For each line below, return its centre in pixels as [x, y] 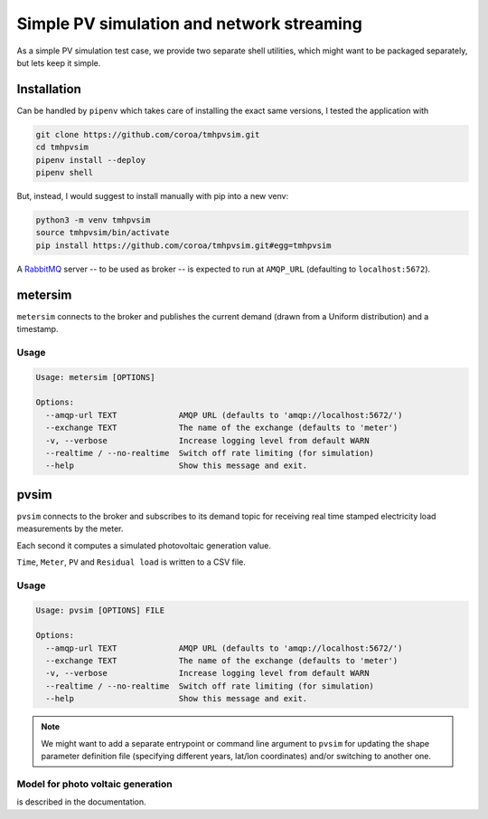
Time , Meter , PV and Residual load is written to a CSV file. [131, 562]
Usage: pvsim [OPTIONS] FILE [100, 610]
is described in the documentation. [81, 802]
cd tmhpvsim [62, 148]
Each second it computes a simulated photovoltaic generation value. [144, 545]
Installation [49, 89]
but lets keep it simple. [59, 62]
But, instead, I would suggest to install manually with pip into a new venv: [153, 195]
